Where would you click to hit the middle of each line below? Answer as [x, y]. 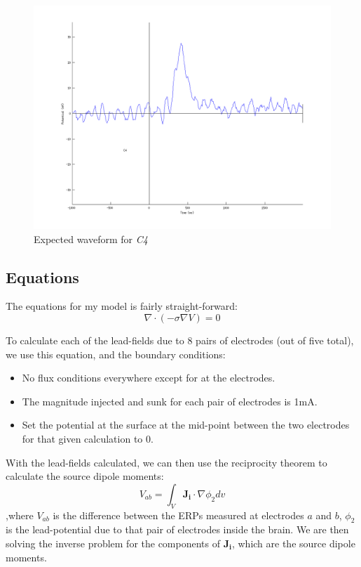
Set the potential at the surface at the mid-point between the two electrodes [186, 425]
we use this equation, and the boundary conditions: [116, 354]
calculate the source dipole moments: [85, 476]
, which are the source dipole [293, 543]
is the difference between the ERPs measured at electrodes [178, 515]
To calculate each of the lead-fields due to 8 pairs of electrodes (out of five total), [180, 340]
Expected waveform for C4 [91, 239]
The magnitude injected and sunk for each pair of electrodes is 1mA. [170, 401]
